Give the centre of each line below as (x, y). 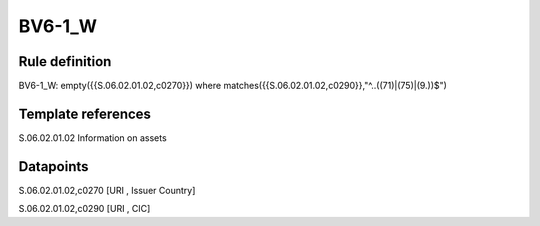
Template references (85, 113)
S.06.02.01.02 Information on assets (92, 137)
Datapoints (53, 166)
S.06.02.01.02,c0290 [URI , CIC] (84, 209)
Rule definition (65, 61)
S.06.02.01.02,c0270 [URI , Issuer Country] (107, 190)
